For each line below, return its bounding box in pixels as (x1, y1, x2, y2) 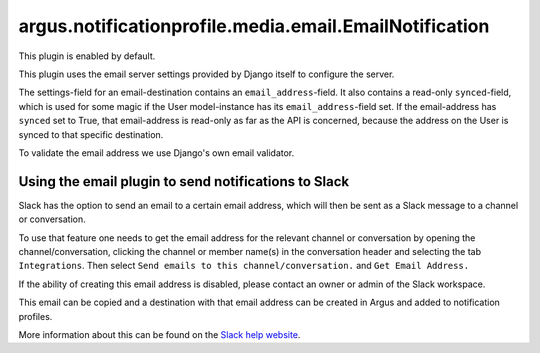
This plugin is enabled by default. (18, 50, 156, 62)
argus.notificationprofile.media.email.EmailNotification (18, 15, 490, 37)
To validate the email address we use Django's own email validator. (18, 146, 295, 159)
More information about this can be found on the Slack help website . (18, 328, 301, 340)
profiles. (18, 310, 53, 322)
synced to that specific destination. (18, 128, 164, 140)
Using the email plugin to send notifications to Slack (18, 173, 350, 190)
